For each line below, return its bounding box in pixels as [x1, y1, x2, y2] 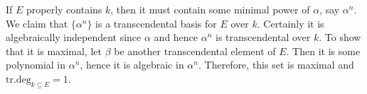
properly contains [26, 2, 102, 16]
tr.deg [6, 74, 31, 85]
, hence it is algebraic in [80, 57, 184, 72]
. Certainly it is [257, 16, 324, 30]
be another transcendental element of [114, 43, 276, 58]
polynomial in [6, 57, 66, 72]
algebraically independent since [6, 30, 142, 45]
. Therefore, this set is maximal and [198, 57, 354, 72]
